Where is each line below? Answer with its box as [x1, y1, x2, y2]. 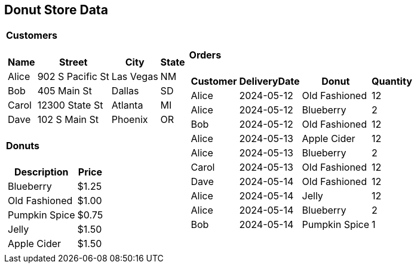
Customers [6, 29, 57, 42]
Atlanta [111, 98, 143, 111]
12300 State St [37, 98, 103, 111]
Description [14, 166, 69, 178]
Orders [189, 48, 222, 61]
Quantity [372, 75, 412, 87]
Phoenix [111, 113, 148, 125]
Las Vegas [111, 70, 158, 82]
